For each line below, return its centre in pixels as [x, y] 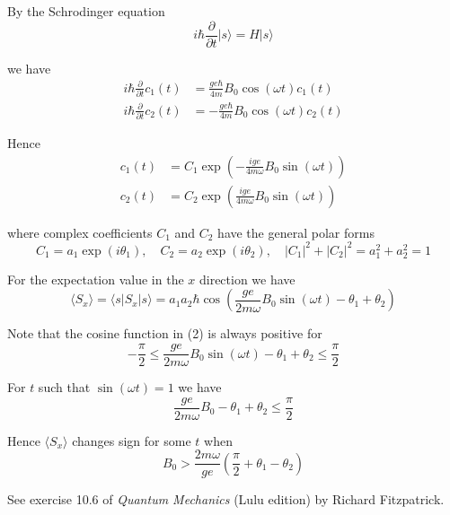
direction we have [247, 279]
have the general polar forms [296, 232]
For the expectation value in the [96, 279]
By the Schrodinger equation [86, 11]
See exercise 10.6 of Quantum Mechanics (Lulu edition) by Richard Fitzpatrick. [226, 499]
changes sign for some [132, 440]
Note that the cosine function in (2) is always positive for [165, 333]
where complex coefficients [80, 232]
